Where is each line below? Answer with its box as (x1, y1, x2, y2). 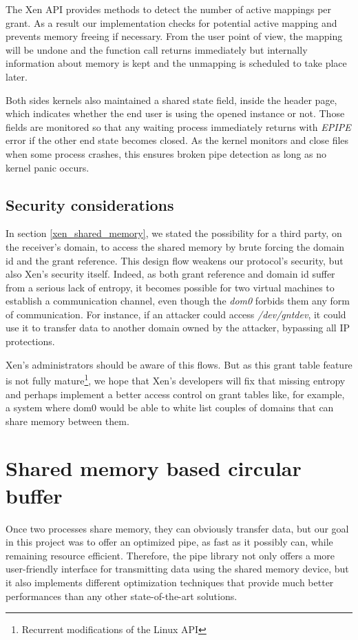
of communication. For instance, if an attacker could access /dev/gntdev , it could (6, 307, 346, 321)
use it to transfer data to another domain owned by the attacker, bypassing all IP (6, 320, 350, 335)
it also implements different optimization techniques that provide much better (6, 575, 334, 589)
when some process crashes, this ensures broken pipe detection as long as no (6, 146, 326, 161)
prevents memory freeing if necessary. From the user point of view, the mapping (6, 29, 343, 43)
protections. (6, 334, 55, 349)
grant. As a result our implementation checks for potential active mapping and (6, 15, 337, 30)
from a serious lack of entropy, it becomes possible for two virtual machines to (6, 280, 335, 294)
